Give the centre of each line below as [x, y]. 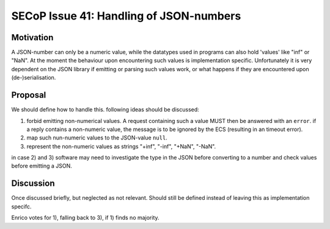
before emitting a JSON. [42, 166]
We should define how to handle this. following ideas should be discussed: [105, 110]
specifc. [21, 206]
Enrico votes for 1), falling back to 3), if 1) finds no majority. [85, 218]
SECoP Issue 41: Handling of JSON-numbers [126, 16]
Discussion [33, 184]
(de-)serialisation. [34, 78]
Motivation [32, 37]
